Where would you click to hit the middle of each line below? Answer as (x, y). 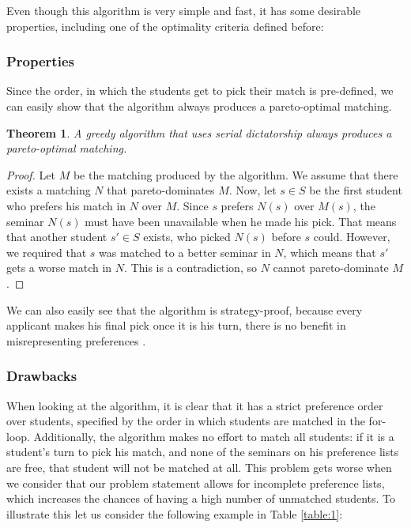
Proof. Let (31, 174)
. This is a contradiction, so (190, 268)
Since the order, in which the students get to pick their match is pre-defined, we (200, 91)
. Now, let (253, 190)
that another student (57, 237)
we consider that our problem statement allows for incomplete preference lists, (196, 483)
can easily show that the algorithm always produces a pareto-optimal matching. (199, 106)
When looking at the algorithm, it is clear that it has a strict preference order (195, 405)
